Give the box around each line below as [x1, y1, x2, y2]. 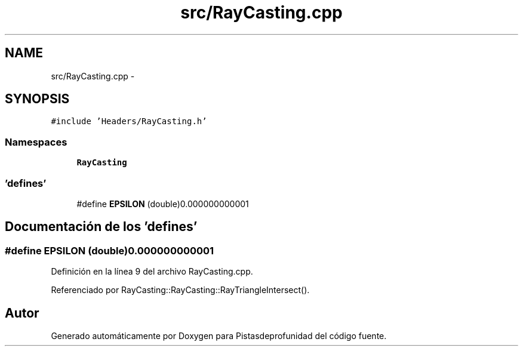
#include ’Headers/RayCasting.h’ [51, 116, 207, 127]
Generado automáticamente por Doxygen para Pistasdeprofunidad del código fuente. [51, 331, 387, 341]
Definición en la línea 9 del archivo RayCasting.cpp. [51, 266, 253, 277]
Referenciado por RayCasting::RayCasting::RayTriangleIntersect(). [51, 285, 310, 295]
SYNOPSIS [5, 91, 70, 107]
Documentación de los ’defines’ [5, 219, 198, 235]
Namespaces [5, 136, 67, 148]
